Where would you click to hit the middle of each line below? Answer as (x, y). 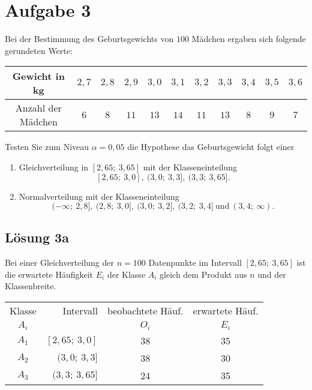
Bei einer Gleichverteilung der (60, 262)
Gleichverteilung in (54, 166)
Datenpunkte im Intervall (195, 262)
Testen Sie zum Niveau (47, 147)
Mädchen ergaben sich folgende (249, 39)
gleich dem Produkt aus (203, 274)
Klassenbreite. (31, 286)
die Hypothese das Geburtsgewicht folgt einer (211, 147)
